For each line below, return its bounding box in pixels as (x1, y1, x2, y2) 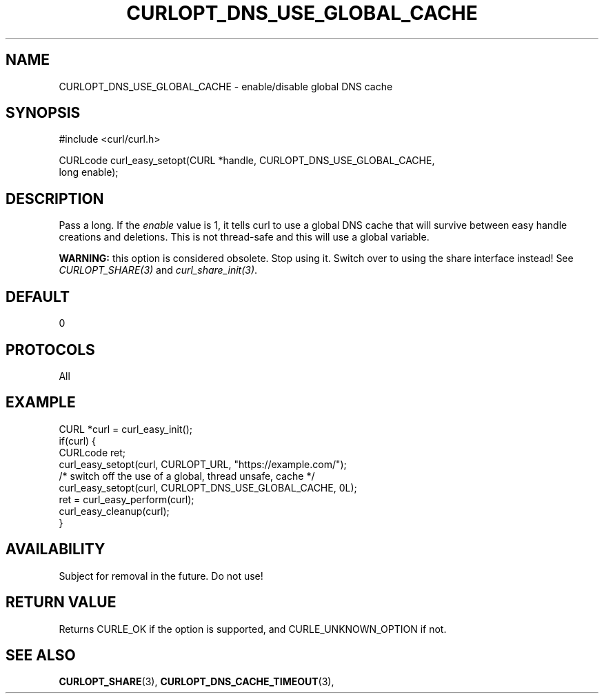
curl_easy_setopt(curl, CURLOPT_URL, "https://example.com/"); (59, 458, 347, 470)
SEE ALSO (6, 646, 76, 664)
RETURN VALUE (6, 594, 117, 611)
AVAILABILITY (6, 540, 105, 558)
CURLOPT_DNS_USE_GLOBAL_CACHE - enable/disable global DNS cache (59, 80, 393, 92)
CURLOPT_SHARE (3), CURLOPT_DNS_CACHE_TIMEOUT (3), (59, 676, 334, 688)
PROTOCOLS (6, 341, 95, 358)
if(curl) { (59, 434, 97, 447)
